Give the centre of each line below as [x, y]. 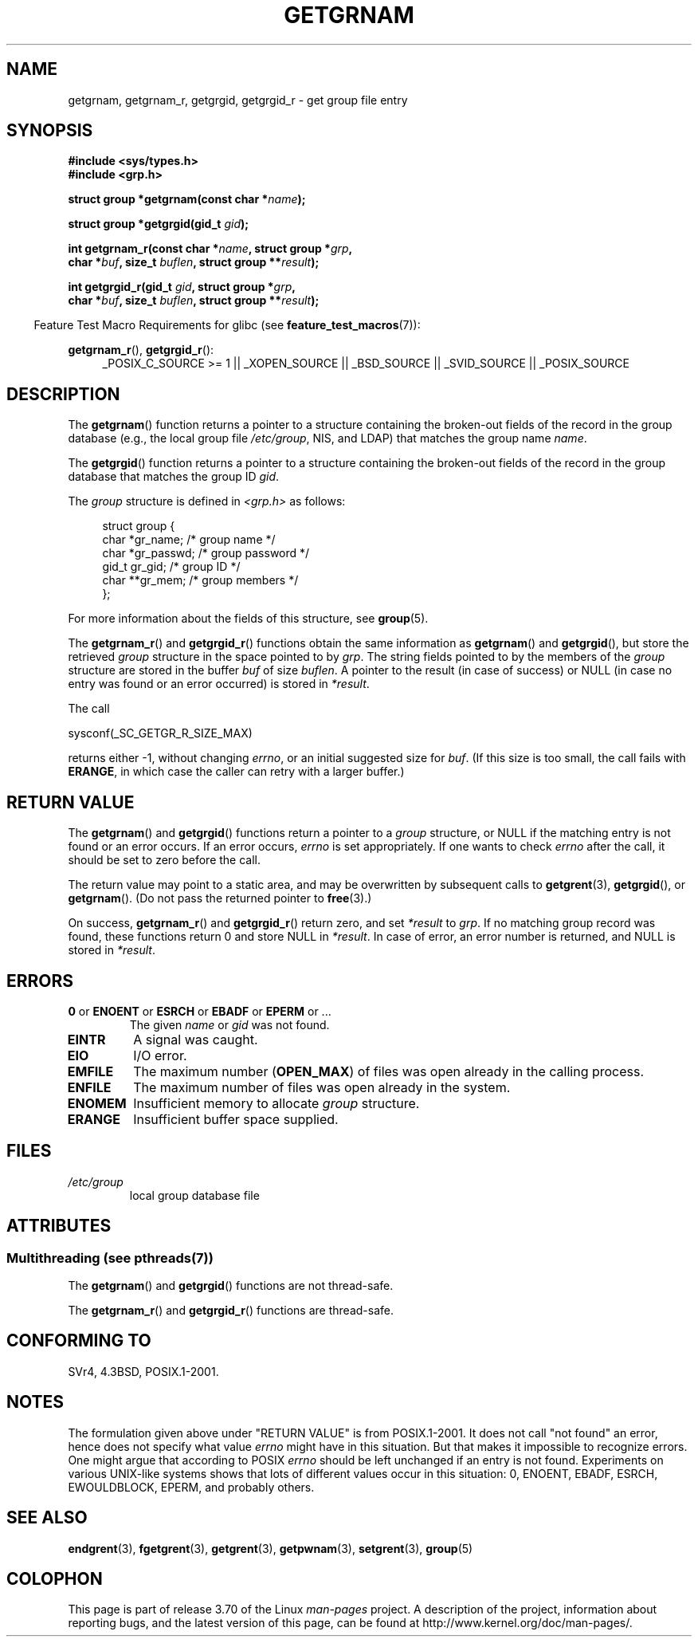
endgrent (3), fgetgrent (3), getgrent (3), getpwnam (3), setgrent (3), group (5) [271, 1548]
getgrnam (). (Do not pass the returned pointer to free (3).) [220, 898]
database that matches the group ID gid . [174, 477]
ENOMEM [97, 1103]
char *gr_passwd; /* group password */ [206, 553]
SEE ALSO [47, 1518]
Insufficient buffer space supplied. [236, 1119]
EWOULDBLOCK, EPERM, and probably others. [191, 1487]
